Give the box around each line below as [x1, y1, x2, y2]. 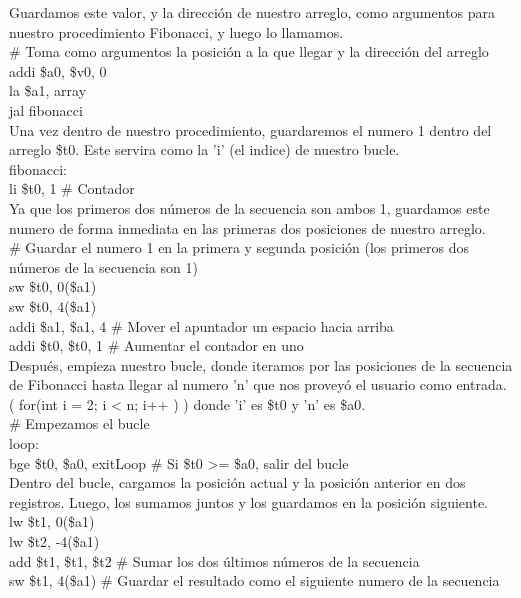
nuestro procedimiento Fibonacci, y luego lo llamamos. [9, 21, 344, 42]
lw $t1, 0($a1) [9, 511, 95, 532]
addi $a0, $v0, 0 [9, 60, 107, 81]
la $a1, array [9, 80, 87, 101]
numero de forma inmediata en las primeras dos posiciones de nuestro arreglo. [9, 217, 486, 238]
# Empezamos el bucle [9, 413, 150, 434]
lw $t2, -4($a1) [9, 531, 100, 552]
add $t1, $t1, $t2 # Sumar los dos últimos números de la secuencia [9, 550, 420, 571]
